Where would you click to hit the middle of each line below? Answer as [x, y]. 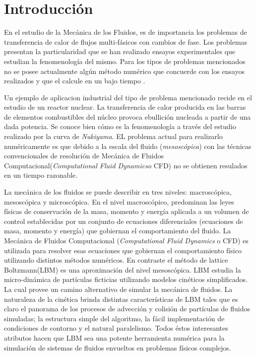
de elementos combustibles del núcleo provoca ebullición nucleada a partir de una [128, 116]
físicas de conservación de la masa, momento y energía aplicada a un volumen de [127, 211]
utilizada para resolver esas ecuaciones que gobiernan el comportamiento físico [123, 250]
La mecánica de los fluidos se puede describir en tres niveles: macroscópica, [118, 192]
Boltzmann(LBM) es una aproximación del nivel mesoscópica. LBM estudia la [123, 269]
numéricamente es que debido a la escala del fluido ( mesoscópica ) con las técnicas [128, 146]
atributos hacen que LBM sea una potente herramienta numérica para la [114, 337]
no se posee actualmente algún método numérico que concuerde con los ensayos [124, 71]
